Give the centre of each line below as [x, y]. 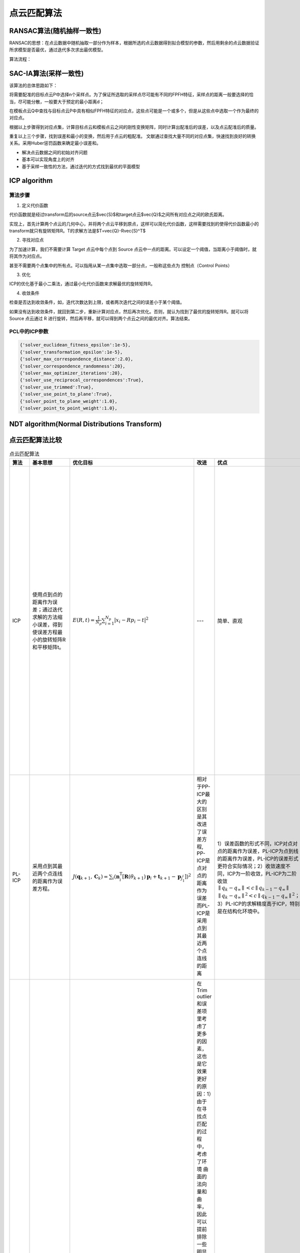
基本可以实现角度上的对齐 [48, 159]
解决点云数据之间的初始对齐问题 [54, 152]
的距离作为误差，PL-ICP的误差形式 [258, 859]
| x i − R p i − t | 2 [131, 620]
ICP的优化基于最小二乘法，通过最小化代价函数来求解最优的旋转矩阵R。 [82, 284]
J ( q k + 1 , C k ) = [90, 877]
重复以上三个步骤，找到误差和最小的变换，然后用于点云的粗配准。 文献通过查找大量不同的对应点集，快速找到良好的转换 [132, 136]
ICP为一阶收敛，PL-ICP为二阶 [262, 874]
